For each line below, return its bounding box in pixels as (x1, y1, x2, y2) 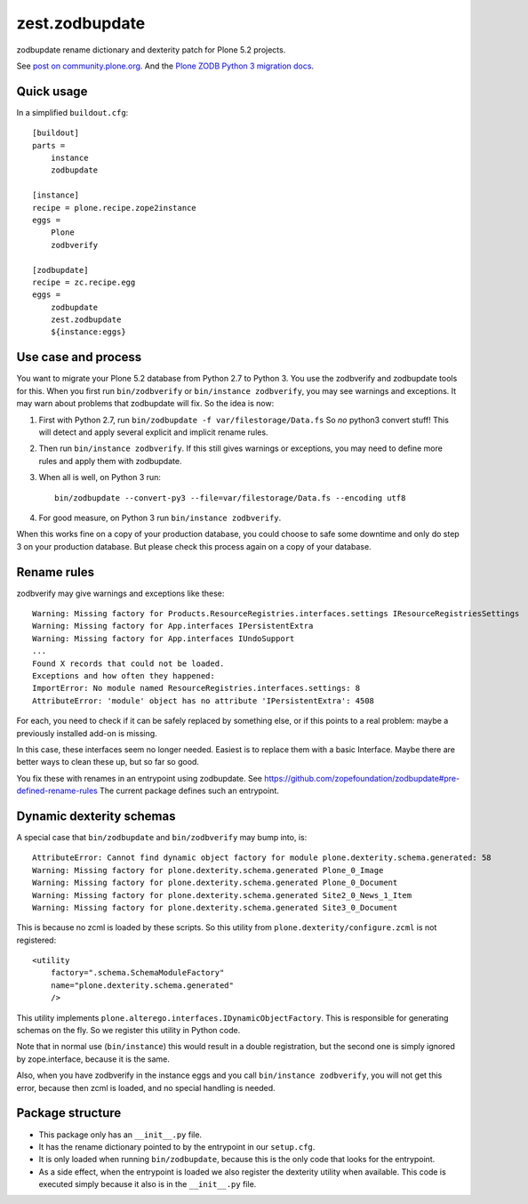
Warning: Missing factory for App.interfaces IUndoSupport (32, 633, 295, 644)
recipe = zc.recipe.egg (32, 277, 136, 287)
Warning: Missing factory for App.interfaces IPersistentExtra (32, 621, 314, 631)
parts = (32, 140, 66, 150)
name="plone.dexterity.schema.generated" (50, 980, 235, 991)
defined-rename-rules (16, 785, 98, 796)
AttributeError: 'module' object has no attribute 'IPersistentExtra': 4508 (32, 695, 375, 706)
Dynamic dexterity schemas (16, 808, 176, 823)
